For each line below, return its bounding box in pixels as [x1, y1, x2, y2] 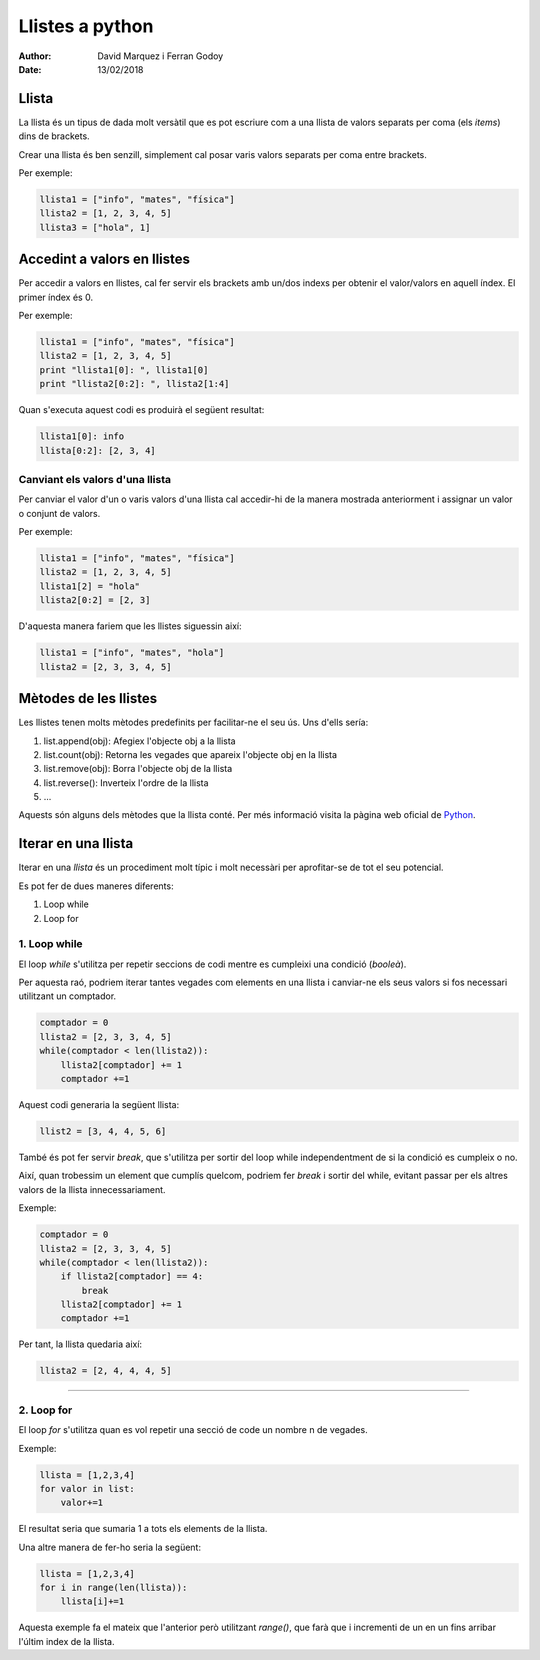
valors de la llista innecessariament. [18, 1183, 166, 1195]
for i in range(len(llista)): [39, 1582, 188, 1594]
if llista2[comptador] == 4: [60, 1271, 204, 1282]
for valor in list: [39, 1483, 135, 1494]
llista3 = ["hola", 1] [39, 221, 151, 233]
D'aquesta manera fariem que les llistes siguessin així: [18, 620, 242, 632]
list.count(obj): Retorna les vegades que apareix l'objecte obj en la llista [43, 748, 338, 760]
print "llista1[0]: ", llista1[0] [39, 364, 209, 375]
